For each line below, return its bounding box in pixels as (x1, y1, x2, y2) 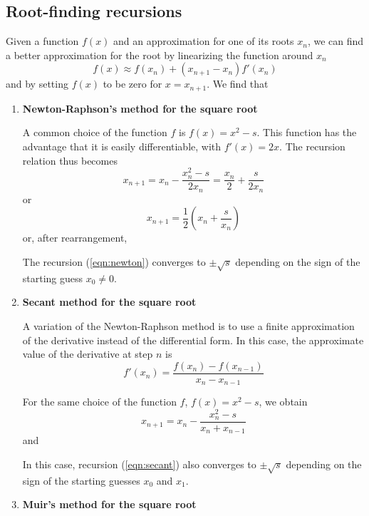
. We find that (207, 76, 269, 91)
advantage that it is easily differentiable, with (22, 139, 222, 154)
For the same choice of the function (22, 394, 177, 409)
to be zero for (103, 76, 162, 91)
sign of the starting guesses (22, 473, 140, 487)
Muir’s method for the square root (22, 497, 197, 512)
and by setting (6, 76, 68, 91)
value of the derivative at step (22, 346, 153, 361)
